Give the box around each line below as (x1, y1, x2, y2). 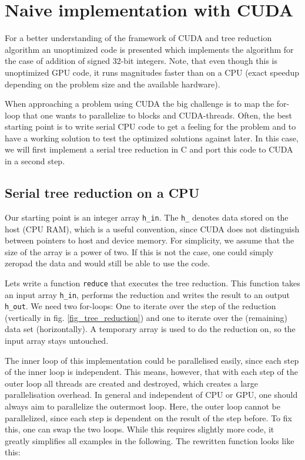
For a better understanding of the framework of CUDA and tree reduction (5, 32, 272, 44)
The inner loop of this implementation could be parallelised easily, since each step (5, 354, 299, 366)
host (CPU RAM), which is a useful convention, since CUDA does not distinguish (5, 222, 300, 235)
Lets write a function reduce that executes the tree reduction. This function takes (5, 276, 300, 289)
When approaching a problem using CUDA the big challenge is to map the (5, 97, 274, 110)
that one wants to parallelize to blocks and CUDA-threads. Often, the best (22, 109, 293, 121)
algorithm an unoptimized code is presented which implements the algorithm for (5, 43, 294, 55)
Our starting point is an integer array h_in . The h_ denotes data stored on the (5, 211, 289, 223)
